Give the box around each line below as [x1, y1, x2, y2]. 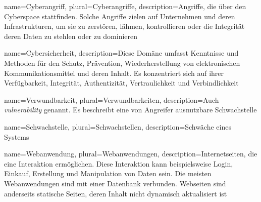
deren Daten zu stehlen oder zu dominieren [4, 30, 138, 41]
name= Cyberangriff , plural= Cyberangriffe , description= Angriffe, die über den [4, 1, 246, 11]
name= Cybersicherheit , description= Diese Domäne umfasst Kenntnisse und [4, 48, 239, 58]
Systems [4, 131, 29, 142]
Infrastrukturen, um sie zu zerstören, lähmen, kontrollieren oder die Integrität [4, 21, 245, 31]
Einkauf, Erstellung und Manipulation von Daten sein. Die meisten [4, 168, 212, 179]
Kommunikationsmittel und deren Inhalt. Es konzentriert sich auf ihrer [4, 67, 224, 78]
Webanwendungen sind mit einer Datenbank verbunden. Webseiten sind [4, 178, 226, 188]
